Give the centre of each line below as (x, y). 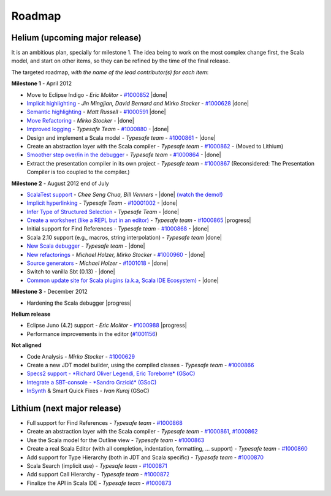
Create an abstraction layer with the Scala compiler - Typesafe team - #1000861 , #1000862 (142, 432)
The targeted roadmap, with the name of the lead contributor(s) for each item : (110, 72)
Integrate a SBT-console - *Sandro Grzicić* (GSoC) (92, 382)
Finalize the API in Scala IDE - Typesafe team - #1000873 (99, 483)
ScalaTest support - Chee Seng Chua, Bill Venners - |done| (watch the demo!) (125, 194)
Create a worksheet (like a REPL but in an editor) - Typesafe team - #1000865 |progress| (139, 220)
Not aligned (27, 345)
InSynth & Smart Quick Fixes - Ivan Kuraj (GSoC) (88, 391)
